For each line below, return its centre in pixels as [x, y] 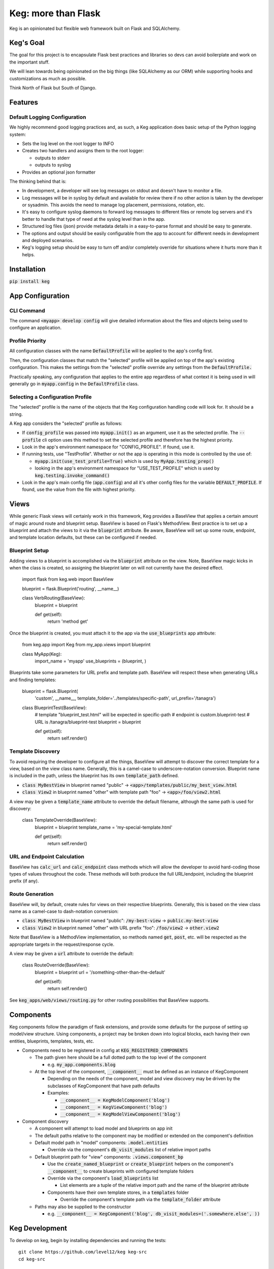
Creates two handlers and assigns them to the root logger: [83, 151]
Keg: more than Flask [55, 13]
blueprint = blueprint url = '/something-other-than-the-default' [100, 972]
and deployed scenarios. [48, 241]
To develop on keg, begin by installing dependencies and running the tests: [88, 1240]
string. [16, 414]
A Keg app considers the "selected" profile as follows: [66, 423]
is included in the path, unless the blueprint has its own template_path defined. [94, 776]
